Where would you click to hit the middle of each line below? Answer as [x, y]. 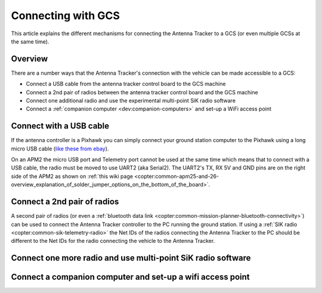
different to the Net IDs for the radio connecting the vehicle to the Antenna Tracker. [113, 241]
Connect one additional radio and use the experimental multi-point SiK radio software [131, 101]
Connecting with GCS [66, 16]
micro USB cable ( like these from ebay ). [60, 149]
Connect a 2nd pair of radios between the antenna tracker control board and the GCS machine [142, 92]
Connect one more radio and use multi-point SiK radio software [131, 258]
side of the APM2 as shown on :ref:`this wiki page [72, 176]
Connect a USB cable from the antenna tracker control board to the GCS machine [126, 84]
